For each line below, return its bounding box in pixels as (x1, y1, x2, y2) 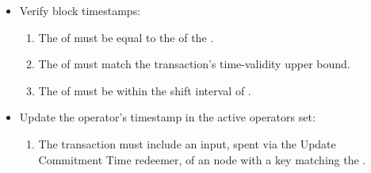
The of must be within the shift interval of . (38, 82, 251, 98)
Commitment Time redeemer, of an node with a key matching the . (38, 151, 366, 167)
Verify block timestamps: (19, 2, 141, 18)
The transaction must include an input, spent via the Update (38, 135, 336, 152)
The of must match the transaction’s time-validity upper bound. (38, 56, 350, 72)
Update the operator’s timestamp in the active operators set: (19, 109, 316, 125)
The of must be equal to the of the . (38, 29, 214, 45)
